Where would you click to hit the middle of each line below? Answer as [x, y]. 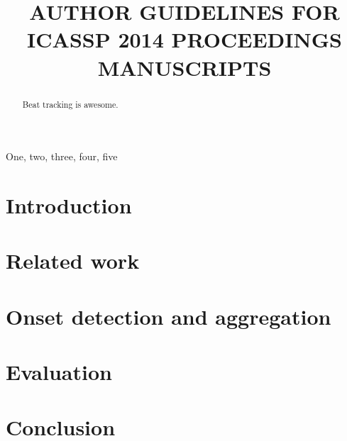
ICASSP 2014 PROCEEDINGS [184, 39]
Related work [73, 261]
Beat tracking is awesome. [70, 104]
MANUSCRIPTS [184, 67]
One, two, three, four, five [62, 156]
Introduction [69, 205]
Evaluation [59, 372]
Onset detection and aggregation [169, 316]
